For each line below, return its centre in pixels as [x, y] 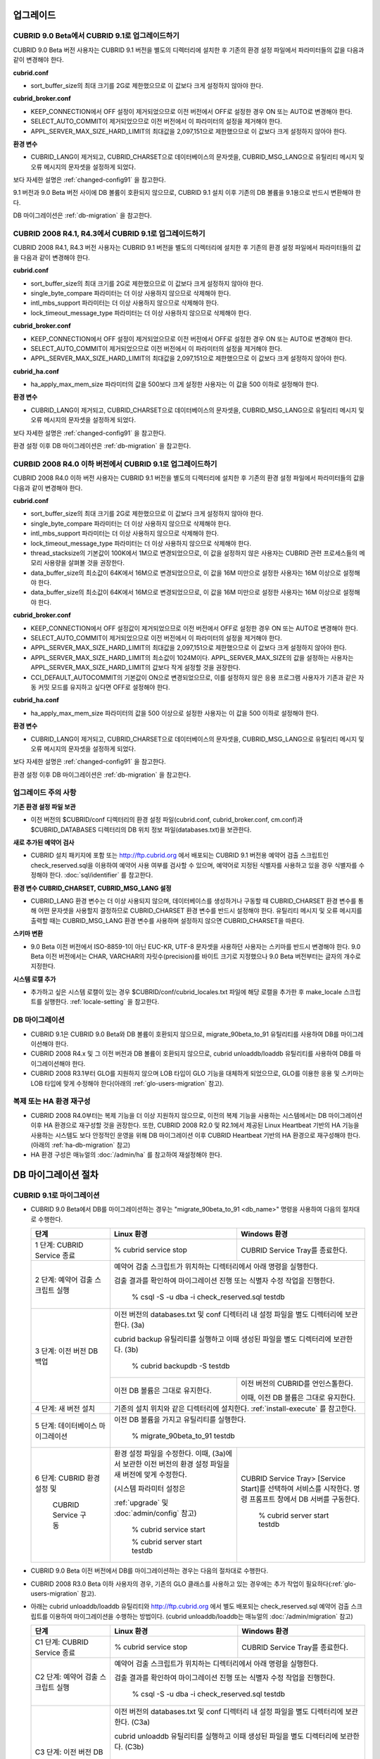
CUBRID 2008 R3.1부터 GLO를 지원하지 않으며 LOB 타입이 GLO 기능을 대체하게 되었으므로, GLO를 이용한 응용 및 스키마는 [197, 1074]
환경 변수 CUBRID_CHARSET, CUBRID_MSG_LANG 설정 [92, 888]
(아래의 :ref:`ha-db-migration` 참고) [81, 1145]
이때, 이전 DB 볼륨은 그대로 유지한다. [298, 1398]
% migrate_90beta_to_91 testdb [183, 1436]
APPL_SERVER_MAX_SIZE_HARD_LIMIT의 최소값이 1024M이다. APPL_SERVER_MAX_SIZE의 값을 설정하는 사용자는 [192, 657]
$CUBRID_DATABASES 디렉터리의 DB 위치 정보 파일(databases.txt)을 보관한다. [141, 830]
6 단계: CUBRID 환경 [67, 1478]
